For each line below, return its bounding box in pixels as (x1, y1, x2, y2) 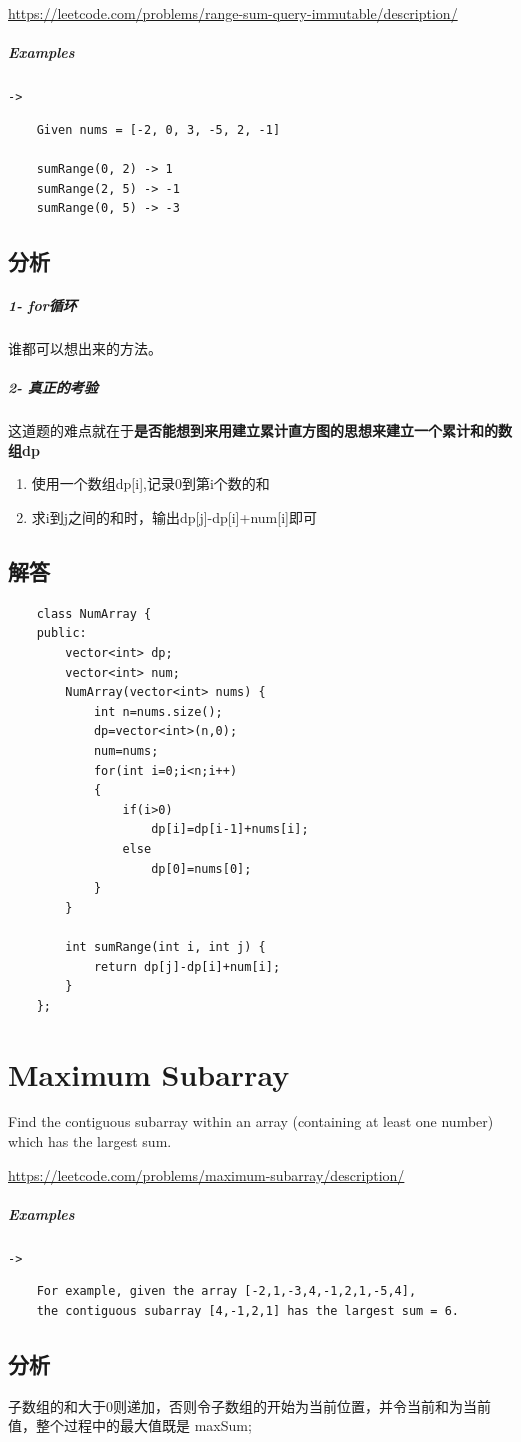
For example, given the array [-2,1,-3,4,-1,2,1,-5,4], (36, 1284, 417, 1299)
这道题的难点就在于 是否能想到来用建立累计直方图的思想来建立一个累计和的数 (8, 420, 512, 441)
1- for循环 (8, 295, 77, 316)
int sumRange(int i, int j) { (65, 939, 266, 954)
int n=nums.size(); (93, 704, 223, 719)
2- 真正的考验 (8, 377, 98, 398)
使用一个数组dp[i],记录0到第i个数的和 (31, 473, 270, 494)
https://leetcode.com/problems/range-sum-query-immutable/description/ (8, 3, 458, 23)
